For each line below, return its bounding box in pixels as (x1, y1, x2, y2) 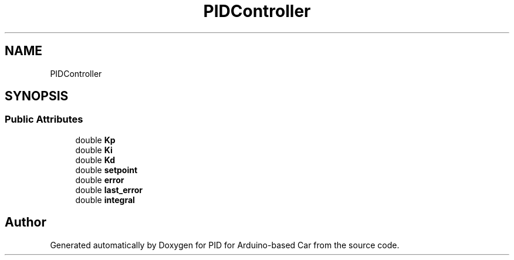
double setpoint (75, 164, 138, 175)
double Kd (75, 154, 116, 165)
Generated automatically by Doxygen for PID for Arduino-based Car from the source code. (50, 239, 400, 250)
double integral (75, 194, 135, 205)
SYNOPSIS (5, 89, 69, 104)
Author (5, 215, 46, 230)
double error (75, 174, 124, 185)
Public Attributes (5, 113, 83, 126)
